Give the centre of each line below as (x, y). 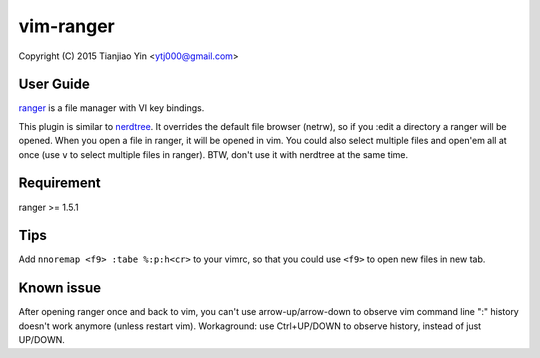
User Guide (54, 84)
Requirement (60, 183)
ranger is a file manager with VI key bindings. (111, 108)
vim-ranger (66, 26)
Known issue (60, 288)
